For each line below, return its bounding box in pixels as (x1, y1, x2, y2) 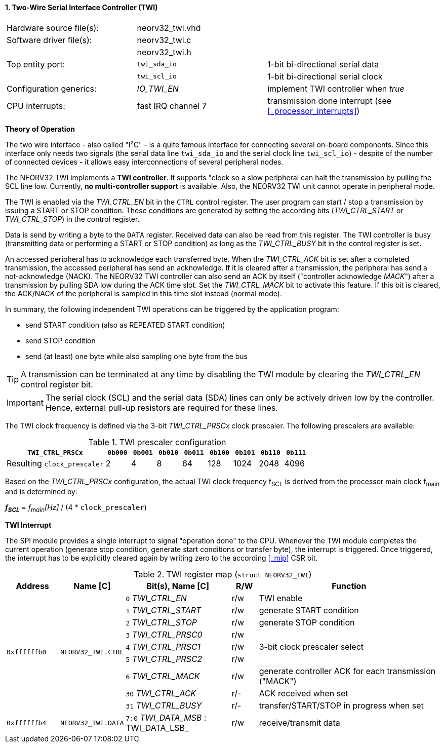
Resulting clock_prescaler (7, 458, 104, 468)
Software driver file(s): (7, 34, 92, 45)
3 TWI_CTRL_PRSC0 (126, 630, 203, 640)
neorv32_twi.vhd (137, 22, 201, 33)
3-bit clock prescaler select (259, 642, 364, 652)
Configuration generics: (7, 83, 97, 94)
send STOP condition (25, 336, 96, 345)
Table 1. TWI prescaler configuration (88, 437, 226, 447)
